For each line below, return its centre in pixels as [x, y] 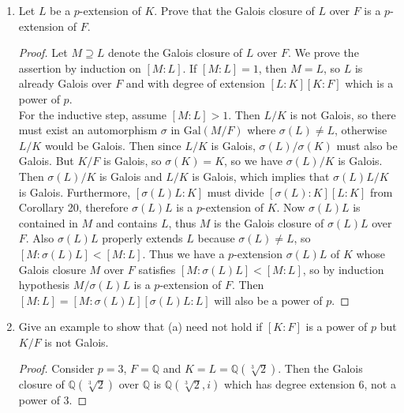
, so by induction [343, 269]
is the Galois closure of [269, 222]
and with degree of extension [195, 83]
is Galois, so [133, 161]
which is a [369, 83]
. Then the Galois [320, 368]
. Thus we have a [183, 253]
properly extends [142, 238]
